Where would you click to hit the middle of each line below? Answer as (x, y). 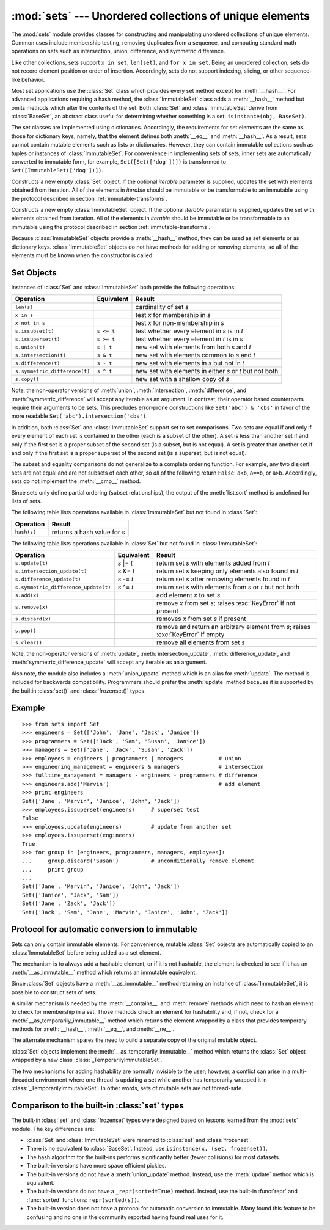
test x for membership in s (173, 315)
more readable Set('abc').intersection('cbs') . (79, 416)
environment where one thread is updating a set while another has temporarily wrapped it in (151, 1080)
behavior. (33, 79)
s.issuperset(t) (38, 339)
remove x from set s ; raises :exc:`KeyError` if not (226, 603)
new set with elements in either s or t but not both (207, 371)
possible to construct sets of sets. (54, 992)
